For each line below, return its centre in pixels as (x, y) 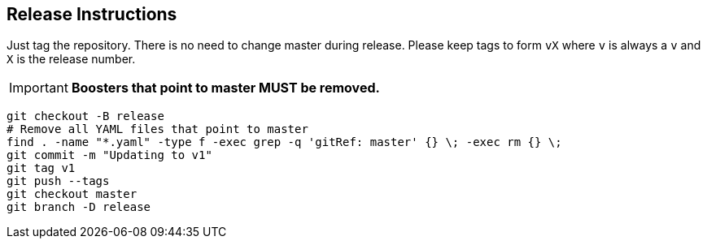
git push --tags (58, 181)
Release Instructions (92, 14)
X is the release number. (71, 59)
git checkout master (72, 194)
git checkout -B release (85, 116)
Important (39, 88)
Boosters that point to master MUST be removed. (225, 88)
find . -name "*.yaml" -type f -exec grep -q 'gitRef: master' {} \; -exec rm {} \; (284, 142)
